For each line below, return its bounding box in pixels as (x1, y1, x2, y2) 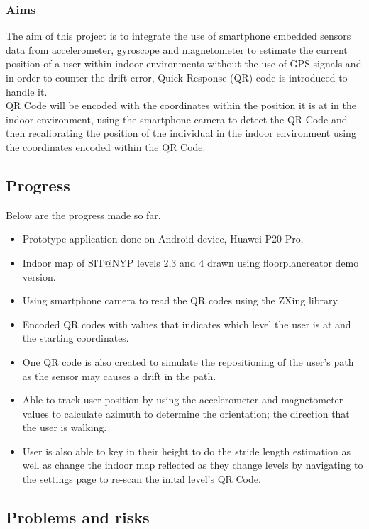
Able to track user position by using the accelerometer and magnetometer (22, 392, 343, 407)
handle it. (6, 84, 48, 99)
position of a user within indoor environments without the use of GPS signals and (6, 56, 362, 71)
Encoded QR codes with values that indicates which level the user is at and (22, 316, 351, 331)
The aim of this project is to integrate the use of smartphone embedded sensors (6, 28, 351, 43)
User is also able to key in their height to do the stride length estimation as (22, 443, 351, 458)
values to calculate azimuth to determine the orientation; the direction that (22, 406, 350, 421)
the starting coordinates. (22, 330, 129, 345)
